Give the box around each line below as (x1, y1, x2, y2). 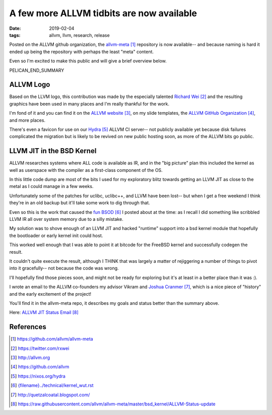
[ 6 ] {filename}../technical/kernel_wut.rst (11, 382, 94, 389)
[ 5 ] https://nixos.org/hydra (11, 373, 65, 379)
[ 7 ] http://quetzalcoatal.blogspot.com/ (11, 392, 90, 398)
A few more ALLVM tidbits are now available (9, 8, 197, 19)
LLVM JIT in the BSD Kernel (9, 147, 97, 155)
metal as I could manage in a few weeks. (9, 183, 94, 190)
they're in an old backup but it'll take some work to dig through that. (9, 200, 151, 206)
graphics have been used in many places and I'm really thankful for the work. (9, 101, 170, 107)
